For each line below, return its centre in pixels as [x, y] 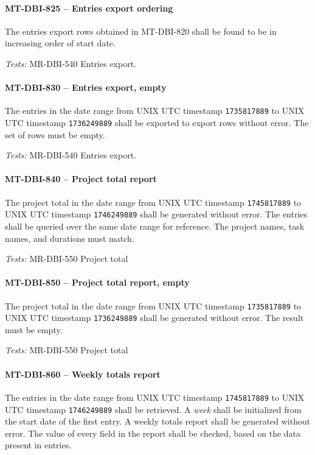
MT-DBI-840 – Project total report [81, 179]
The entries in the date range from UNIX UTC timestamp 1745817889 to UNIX [155, 397]
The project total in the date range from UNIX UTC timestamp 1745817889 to [153, 202]
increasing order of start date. [60, 43]
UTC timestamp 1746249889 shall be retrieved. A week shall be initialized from [153, 409]
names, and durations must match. [70, 238]
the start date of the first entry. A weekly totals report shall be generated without [158, 421]
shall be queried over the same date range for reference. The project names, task [155, 226]
